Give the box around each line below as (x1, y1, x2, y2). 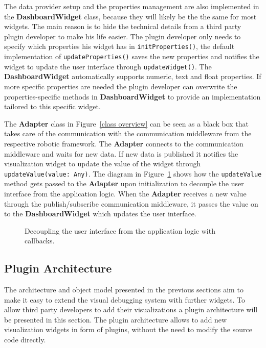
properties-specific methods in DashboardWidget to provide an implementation (4, 91, 261, 102)
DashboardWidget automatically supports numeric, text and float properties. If (4, 71, 261, 82)
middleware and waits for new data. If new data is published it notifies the (4, 148, 238, 159)
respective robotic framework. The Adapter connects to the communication (4, 138, 243, 148)
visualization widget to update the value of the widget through (4, 158, 201, 169)
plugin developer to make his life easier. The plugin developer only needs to (4, 31, 241, 41)
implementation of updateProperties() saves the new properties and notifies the (4, 51, 259, 62)
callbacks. (25, 235, 55, 246)
